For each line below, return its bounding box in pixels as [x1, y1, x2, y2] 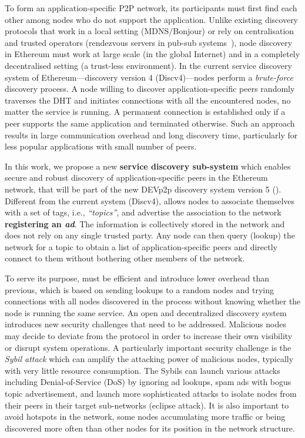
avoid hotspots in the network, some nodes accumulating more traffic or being [5, 410, 286, 423]
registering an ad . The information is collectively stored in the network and [5, 217, 285, 230]
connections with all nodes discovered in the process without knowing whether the [5, 295, 301, 307]
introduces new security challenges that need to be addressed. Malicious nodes [5, 318, 286, 330]
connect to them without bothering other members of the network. [5, 252, 245, 264]
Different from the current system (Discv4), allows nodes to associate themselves [5, 194, 295, 207]
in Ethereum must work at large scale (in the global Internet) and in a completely [5, 48, 300, 60]
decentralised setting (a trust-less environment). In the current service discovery [5, 59, 292, 71]
